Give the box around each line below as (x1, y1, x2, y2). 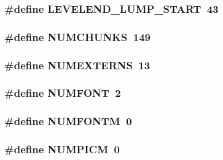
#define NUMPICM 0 (4, 142, 120, 157)
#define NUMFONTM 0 (4, 113, 132, 129)
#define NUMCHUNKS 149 (4, 29, 151, 44)
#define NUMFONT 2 (4, 85, 121, 101)
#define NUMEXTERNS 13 (4, 57, 151, 72)
